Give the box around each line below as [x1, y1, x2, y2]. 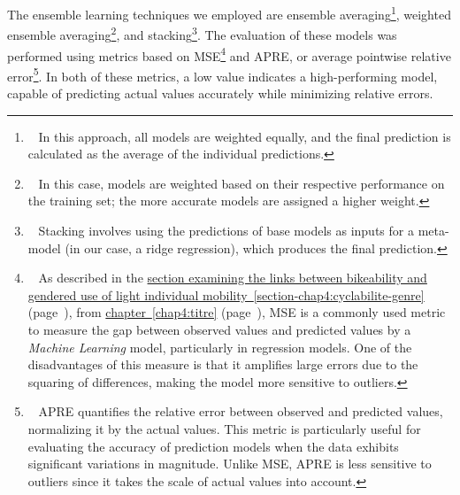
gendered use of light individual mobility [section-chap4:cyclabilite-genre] [27, 285, 425, 304]
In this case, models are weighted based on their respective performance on [38, 174, 445, 192]
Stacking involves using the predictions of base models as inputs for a [38, 220, 414, 239]
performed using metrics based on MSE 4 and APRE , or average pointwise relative [7, 43, 451, 65]
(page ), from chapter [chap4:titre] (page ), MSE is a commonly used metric [27, 303, 446, 321]
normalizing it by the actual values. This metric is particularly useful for [27, 419, 421, 437]
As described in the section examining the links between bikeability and [38, 268, 427, 287]
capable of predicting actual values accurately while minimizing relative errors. [7, 84, 433, 102]
